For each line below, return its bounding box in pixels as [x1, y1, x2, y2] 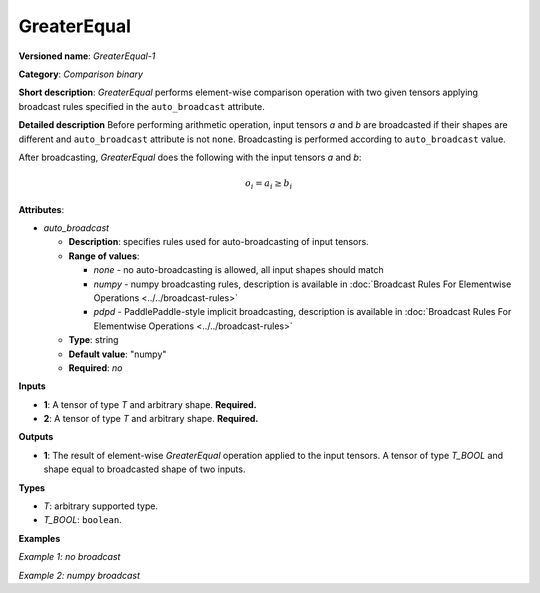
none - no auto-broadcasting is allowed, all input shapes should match [93, 264, 384, 276]
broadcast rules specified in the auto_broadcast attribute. [18, 100, 265, 112]
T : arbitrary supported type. [43, 500, 159, 512]
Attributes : [18, 203, 65, 215]
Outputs [18, 431, 54, 443]
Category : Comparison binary [18, 68, 144, 80]
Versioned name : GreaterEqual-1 [18, 50, 156, 62]
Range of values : [68, 250, 140, 262]
